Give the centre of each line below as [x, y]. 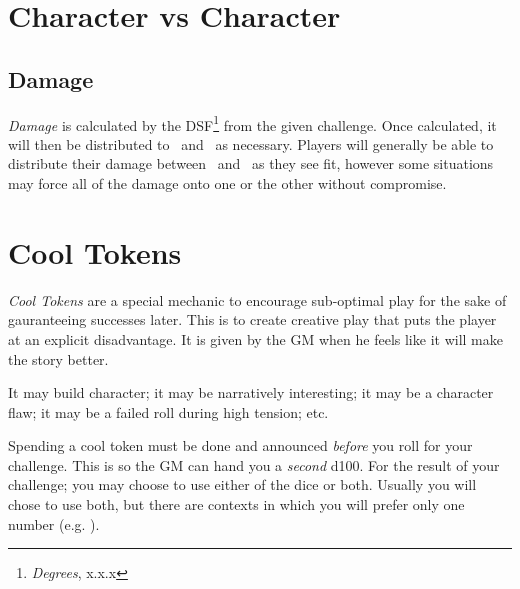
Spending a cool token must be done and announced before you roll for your [240, 445]
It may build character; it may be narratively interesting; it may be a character [251, 392]
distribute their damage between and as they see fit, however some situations [251, 163]
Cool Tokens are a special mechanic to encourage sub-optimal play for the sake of [257, 299]
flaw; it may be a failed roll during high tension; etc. [168, 411]
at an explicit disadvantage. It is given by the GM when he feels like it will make [255, 338]
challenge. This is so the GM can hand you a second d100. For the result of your [254, 464]
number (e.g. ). [54, 523]
